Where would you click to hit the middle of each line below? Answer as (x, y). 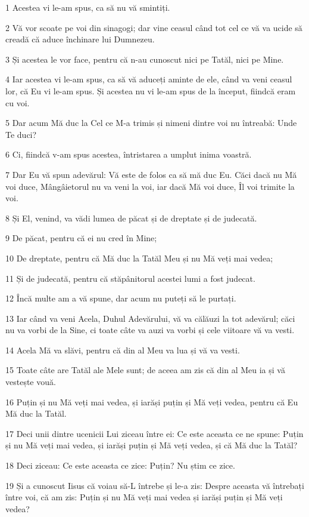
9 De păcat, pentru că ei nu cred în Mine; (81, 238)
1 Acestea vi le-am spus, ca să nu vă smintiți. (88, 7)
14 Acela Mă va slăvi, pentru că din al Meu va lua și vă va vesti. (123, 350)
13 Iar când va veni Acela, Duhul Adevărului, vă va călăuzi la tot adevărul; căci (150, 318)
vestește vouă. (31, 382)
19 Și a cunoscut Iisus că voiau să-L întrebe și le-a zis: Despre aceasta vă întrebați (155, 485)
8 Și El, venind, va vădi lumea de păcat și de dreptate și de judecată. (131, 218)
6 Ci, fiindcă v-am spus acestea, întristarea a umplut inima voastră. (129, 154)
